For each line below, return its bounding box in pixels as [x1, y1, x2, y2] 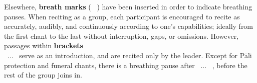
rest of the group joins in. [4, 70, 82, 80]
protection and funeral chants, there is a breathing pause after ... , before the [4, 60, 247, 70]
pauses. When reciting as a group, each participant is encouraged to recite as [4, 11, 240, 21]
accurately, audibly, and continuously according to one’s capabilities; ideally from [4, 21, 253, 31]
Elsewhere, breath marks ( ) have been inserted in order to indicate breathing [4, 1, 252, 11]
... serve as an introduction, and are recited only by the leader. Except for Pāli [7, 50, 252, 60]
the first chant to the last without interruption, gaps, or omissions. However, [4, 30, 239, 41]
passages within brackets [4, 40, 83, 51]
